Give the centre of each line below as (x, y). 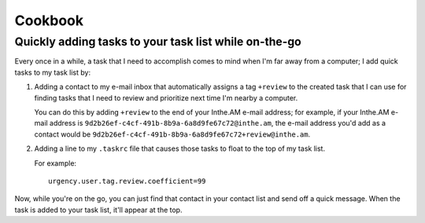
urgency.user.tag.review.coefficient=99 (127, 181)
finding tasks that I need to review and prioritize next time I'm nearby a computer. (166, 97)
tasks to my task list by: (52, 72)
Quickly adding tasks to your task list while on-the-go (158, 42)
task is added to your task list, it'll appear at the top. (98, 210)
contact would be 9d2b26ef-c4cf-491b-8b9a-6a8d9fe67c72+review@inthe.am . (172, 134)
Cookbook (49, 20)
